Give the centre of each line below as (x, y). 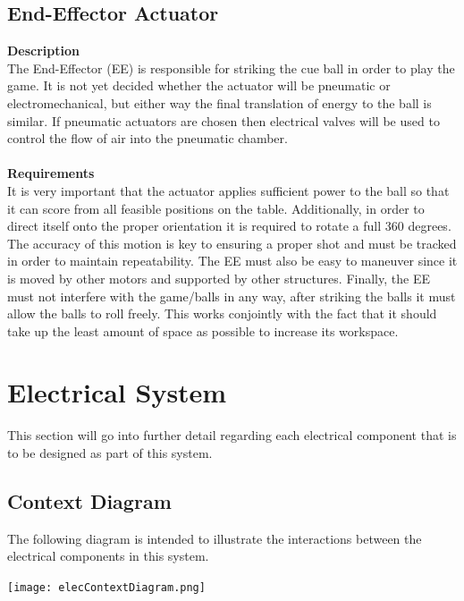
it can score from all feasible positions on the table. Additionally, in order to (216, 208)
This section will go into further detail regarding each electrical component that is (232, 435)
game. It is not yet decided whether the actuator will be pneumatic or (199, 85)
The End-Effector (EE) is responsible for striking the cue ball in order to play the (231, 68)
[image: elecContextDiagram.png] (106, 588)
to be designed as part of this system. (110, 453)
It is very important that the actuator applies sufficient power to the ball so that (228, 190)
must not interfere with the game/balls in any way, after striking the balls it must (232, 296)
